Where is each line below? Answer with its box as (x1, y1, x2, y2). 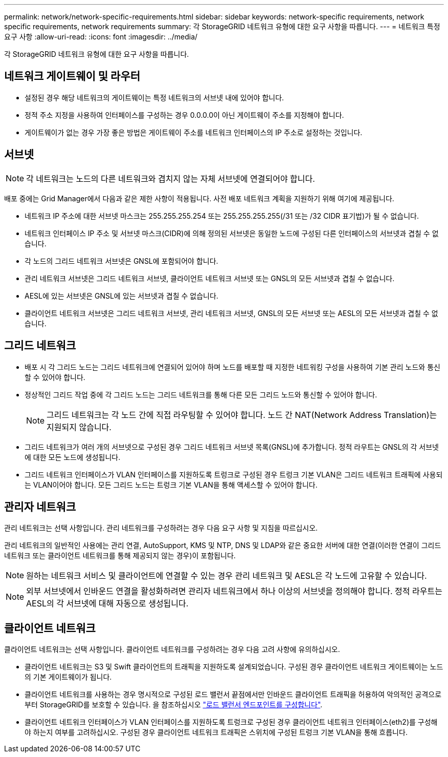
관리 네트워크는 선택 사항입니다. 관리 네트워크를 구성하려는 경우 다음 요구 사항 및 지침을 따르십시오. (4, 523, 318, 533)
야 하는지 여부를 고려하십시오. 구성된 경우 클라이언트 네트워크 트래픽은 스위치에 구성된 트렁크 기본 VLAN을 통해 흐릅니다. (25, 728, 408, 737)
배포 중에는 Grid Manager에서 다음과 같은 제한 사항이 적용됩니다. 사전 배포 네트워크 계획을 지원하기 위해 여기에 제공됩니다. (4, 194, 394, 203)
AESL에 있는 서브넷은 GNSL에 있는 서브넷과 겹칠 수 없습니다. (25, 291, 218, 300)
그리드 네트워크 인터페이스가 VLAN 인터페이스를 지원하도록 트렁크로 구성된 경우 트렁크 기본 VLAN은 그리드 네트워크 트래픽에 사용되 (25, 470, 443, 479)
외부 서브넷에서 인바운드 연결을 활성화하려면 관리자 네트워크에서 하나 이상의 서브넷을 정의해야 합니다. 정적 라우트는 (26, 586, 442, 597)
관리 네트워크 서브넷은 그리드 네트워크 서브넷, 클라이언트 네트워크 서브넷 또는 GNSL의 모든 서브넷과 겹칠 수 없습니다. (25, 274, 395, 283)
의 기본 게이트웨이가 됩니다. (25, 672, 112, 682)
